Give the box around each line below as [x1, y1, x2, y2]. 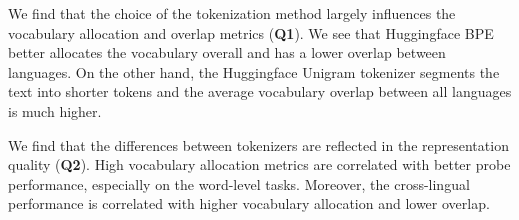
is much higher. [8, 100, 102, 121]
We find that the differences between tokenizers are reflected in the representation [8, 134, 509, 155]
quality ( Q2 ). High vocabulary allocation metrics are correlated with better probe [8, 154, 511, 175]
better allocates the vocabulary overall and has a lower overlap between [8, 42, 446, 63]
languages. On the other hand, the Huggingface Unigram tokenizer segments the [8, 61, 500, 82]
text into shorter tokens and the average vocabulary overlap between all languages [8, 81, 512, 102]
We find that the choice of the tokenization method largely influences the [8, 3, 456, 23]
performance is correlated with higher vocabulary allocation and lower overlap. [8, 193, 490, 214]
